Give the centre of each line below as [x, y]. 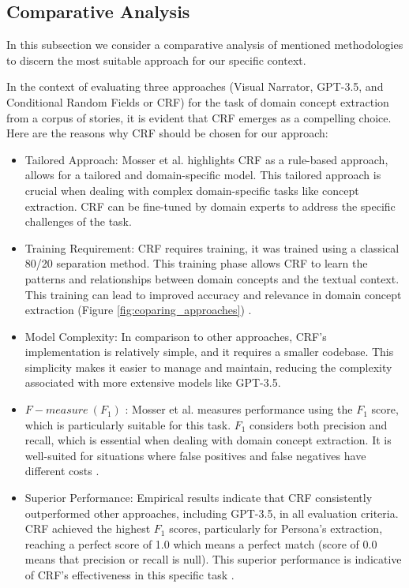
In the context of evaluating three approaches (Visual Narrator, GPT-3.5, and [195, 86]
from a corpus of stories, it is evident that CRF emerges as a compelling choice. [199, 117]
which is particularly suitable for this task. [128, 424]
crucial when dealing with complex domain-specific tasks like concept [192, 190]
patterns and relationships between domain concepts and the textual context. [212, 278]
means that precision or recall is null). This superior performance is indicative [213, 559]
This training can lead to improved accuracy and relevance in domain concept [213, 294]
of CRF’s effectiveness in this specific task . [129, 575]
